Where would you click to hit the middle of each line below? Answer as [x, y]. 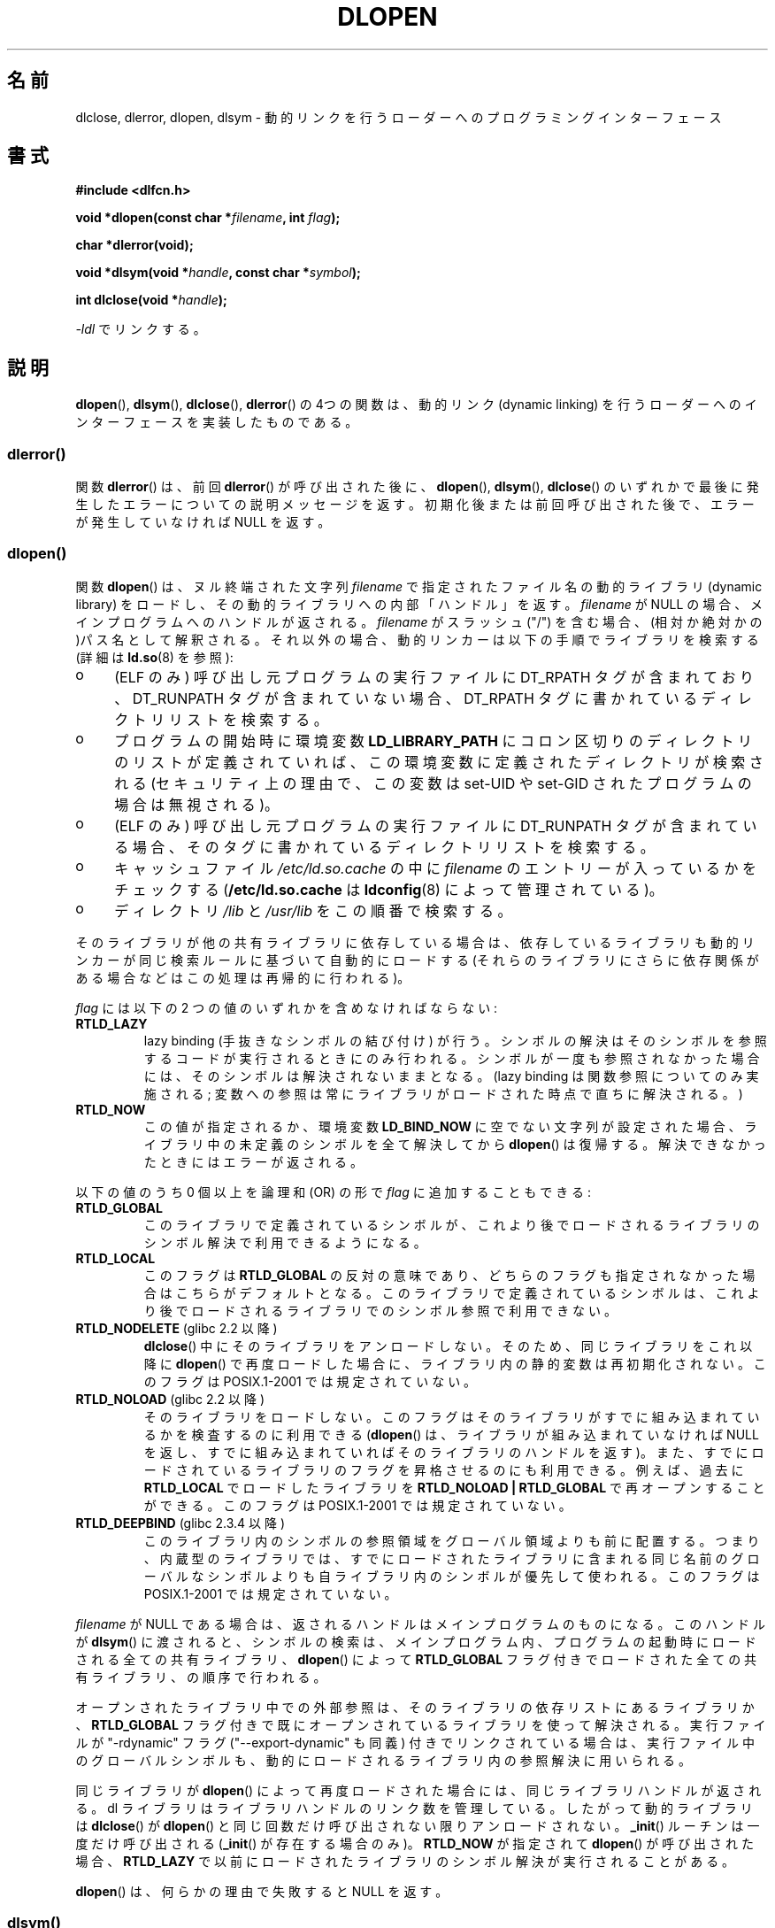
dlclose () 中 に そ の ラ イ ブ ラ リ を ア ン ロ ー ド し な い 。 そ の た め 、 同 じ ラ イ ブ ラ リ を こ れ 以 [448, 1346]
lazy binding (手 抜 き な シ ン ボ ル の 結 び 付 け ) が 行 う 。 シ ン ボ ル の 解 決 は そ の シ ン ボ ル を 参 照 [455, 1040]
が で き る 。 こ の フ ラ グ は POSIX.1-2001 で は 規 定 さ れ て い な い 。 [357, 1505]
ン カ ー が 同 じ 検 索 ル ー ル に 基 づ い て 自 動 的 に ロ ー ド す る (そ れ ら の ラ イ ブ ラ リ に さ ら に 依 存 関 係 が [417, 960]
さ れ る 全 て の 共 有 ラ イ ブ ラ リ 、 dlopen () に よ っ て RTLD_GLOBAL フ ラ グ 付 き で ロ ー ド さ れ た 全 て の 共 [416, 1659]
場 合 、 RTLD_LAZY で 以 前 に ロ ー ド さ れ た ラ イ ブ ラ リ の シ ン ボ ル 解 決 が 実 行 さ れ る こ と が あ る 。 [405, 1861]
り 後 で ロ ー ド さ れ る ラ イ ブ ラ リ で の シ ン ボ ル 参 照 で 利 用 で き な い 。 [380, 1310]
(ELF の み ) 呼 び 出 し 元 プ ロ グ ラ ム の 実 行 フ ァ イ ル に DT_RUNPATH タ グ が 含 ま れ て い [436, 825]
